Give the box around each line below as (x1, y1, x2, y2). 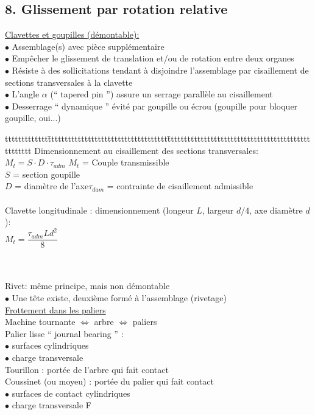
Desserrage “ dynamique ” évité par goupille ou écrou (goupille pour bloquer (12, 99, 298, 112)
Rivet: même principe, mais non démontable (5, 279, 170, 292)
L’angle (12, 88, 40, 100)
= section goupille (13, 167, 80, 180)
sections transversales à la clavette (5, 75, 133, 88)
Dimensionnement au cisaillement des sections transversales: (34, 144, 258, 156)
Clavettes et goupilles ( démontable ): (5, 28, 140, 41)
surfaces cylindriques (12, 339, 89, 352)
